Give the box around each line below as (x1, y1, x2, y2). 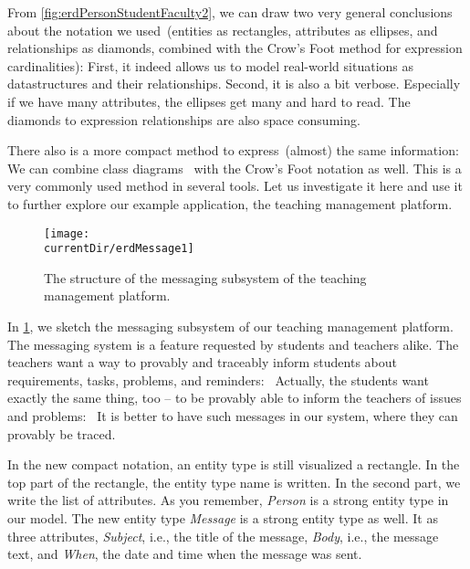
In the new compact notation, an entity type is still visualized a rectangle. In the (7, 455, 460, 474)
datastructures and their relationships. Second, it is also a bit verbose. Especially (7, 74, 461, 93)
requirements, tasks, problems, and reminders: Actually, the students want (7, 370, 429, 389)
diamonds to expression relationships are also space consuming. (7, 110, 360, 129)
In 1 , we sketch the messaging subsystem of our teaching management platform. (7, 317, 454, 336)
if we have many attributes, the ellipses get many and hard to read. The (7, 91, 411, 111)
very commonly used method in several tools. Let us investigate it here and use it (7, 176, 463, 195)
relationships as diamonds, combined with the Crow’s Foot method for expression (7, 38, 463, 58)
